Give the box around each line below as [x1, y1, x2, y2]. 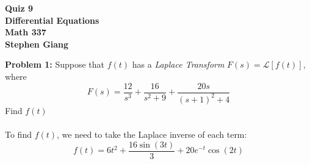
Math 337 [5, 26, 46, 38]
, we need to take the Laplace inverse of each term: [57, 128, 247, 141]
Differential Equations [5, 13, 99, 26]
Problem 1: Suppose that [5, 58, 105, 71]
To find [5, 128, 32, 141]
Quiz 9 [5, 2, 34, 14]
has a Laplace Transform [132, 58, 225, 71]
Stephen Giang [5, 37, 69, 50]
